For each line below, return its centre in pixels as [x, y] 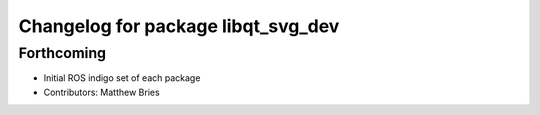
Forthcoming [62, 53]
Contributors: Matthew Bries [101, 92]
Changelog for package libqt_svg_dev [179, 26]
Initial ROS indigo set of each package [122, 78]
